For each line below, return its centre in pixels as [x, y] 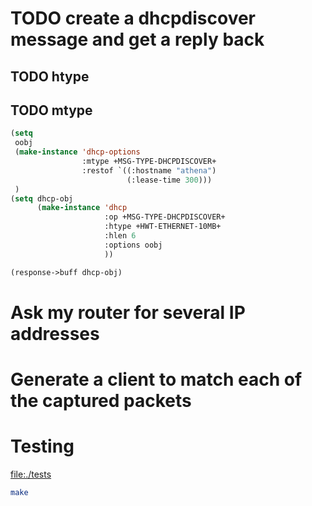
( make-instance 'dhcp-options [77, 152]
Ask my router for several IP [128, 312]
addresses [55, 333]
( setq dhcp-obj [42, 198]
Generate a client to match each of [156, 379]
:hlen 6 [120, 236]
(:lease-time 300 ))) [169, 180]
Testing [42, 446]
